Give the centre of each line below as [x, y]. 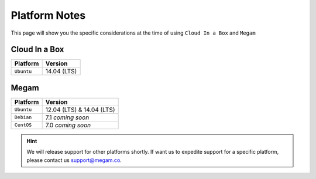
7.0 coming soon [68, 125]
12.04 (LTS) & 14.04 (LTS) [80, 110]
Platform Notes [48, 15]
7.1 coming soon [67, 117]
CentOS [23, 125]
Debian [23, 117]
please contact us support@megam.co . [74, 160]
